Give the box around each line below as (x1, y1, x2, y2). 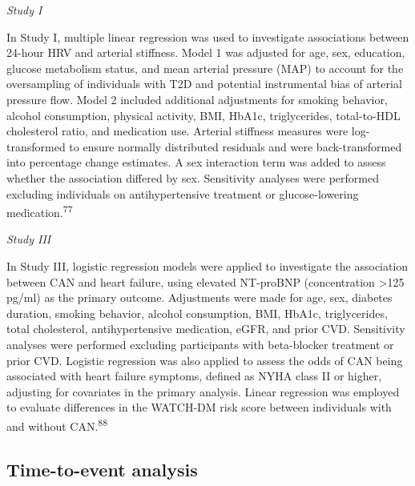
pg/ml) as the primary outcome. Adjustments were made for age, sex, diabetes (6, 289, 393, 306)
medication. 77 (6, 202, 73, 220)
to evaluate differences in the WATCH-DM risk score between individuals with (6, 399, 392, 416)
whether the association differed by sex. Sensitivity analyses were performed (6, 169, 379, 186)
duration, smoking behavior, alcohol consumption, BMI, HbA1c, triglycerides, (6, 304, 388, 321)
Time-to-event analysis (6, 456, 198, 481)
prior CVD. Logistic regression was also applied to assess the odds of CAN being (6, 351, 403, 368)
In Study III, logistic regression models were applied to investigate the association (6, 257, 409, 274)
